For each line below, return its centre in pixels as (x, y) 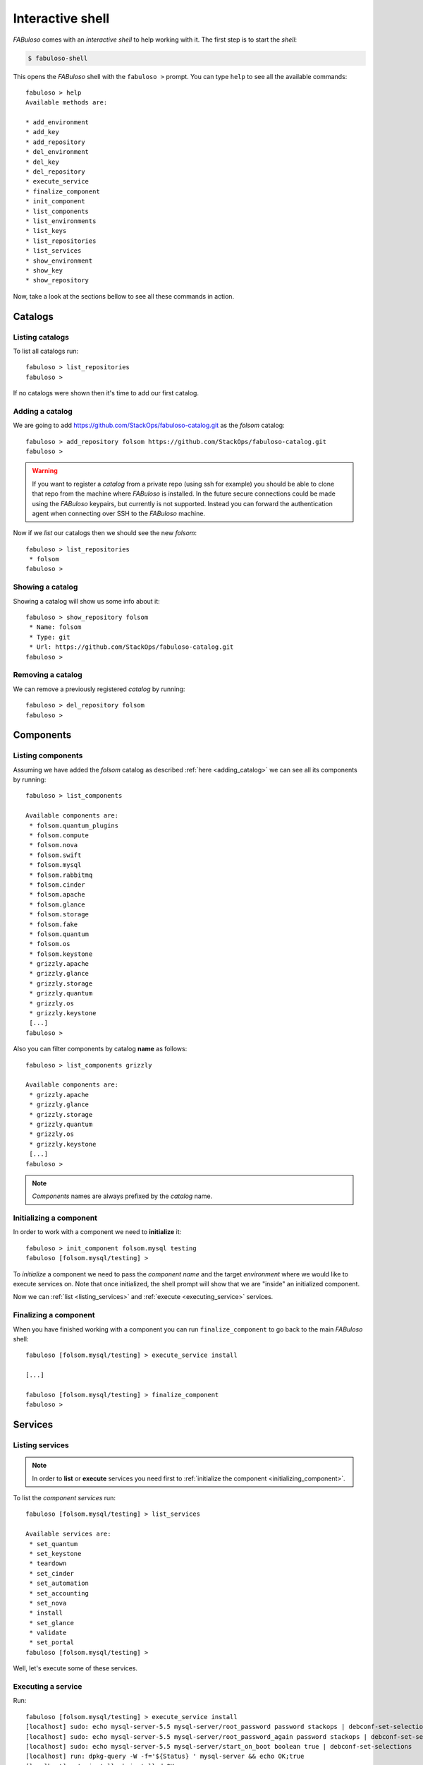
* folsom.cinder (57, 885)
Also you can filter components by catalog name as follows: (100, 1049)
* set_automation (59, 1584)
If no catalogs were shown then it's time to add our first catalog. (106, 393)
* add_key (42, 132)
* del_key (42, 162)
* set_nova (48, 1603)
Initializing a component (55, 1218)
